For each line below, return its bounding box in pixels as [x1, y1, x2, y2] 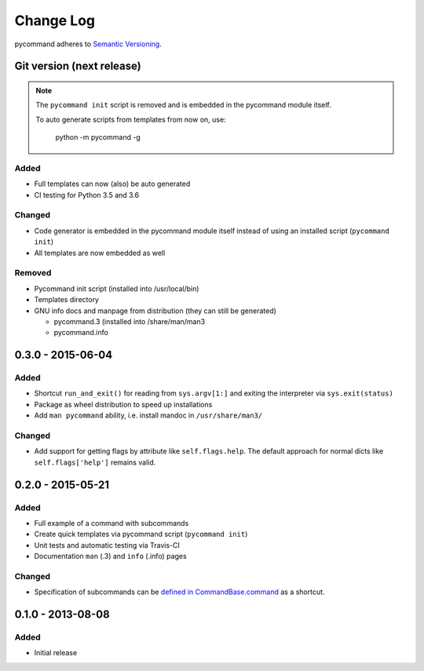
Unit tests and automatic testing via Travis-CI [34, 540, 181, 549]
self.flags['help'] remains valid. [34, 458, 156, 467]
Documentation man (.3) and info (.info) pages [34, 552, 188, 561]
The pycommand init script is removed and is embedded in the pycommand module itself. [35, 100, 331, 110]
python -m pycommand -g [55, 133, 141, 142]
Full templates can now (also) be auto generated [34, 179, 191, 188]
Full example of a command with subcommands [34, 518, 189, 527]
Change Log [14, 12, 96, 29]
